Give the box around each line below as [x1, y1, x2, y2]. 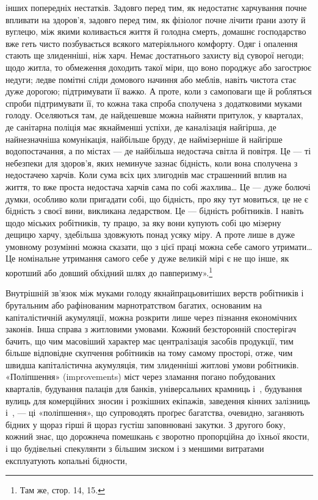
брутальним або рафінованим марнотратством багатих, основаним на [5, 298, 262, 311]
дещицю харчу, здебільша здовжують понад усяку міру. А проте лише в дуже [5, 228, 295, 241]
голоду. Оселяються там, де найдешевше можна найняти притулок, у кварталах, [5, 109, 303, 121]
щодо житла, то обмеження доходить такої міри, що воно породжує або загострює [5, 60, 311, 73]
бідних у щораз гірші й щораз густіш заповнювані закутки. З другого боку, [5, 418, 286, 430]
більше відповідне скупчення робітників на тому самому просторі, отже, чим [5, 346, 293, 359]
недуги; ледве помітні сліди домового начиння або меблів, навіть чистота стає [5, 73, 297, 85]
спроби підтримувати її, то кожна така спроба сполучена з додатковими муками [5, 96, 302, 109]
